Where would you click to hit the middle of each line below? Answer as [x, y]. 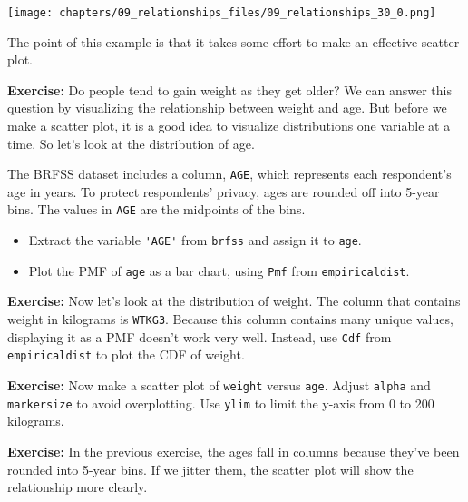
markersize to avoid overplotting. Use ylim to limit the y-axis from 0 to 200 [221, 403]
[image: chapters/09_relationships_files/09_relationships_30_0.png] [222, 13]
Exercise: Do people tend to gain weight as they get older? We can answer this [229, 89]
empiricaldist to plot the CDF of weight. [126, 354]
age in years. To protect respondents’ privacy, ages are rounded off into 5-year [224, 191]
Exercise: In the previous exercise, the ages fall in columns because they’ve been [234, 451]
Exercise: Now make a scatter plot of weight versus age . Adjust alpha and [219, 385]
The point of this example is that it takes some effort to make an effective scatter [234, 41]
